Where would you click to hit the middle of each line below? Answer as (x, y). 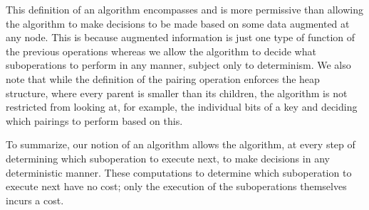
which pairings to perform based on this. (94, 120)
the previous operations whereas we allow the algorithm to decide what (161, 51)
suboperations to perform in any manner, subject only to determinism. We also (178, 65)
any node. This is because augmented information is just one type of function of (181, 37)
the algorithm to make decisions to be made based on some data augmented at (178, 23)
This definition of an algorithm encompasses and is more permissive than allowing (184, 9)
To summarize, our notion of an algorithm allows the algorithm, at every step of (181, 144)
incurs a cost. (35, 200)
